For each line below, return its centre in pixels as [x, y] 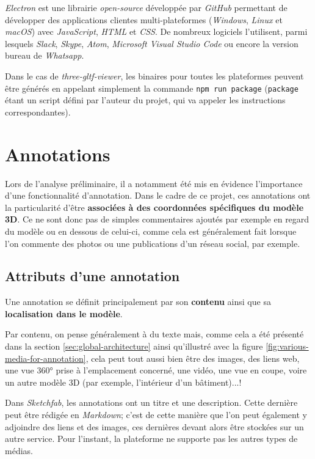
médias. [19, 450]
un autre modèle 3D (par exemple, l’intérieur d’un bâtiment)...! [123, 382]
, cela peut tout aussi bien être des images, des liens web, [193, 358]
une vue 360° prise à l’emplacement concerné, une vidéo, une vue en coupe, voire [156, 370]
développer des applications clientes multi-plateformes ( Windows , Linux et [144, 19]
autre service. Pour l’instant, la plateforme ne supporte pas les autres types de [151, 439]
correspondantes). [38, 112]
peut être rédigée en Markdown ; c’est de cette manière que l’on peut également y [156, 415]
